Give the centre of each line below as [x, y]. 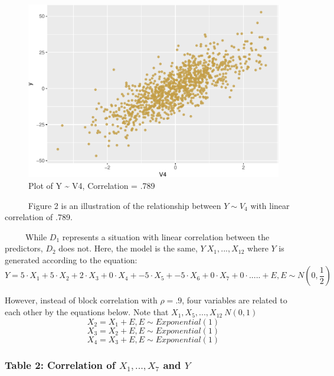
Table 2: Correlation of [60, 364]
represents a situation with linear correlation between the [166, 236]
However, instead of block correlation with [81, 300]
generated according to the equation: [71, 259]
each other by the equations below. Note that [87, 312]
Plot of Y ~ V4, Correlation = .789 [92, 185]
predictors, [24, 248]
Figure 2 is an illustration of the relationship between [125, 205]
